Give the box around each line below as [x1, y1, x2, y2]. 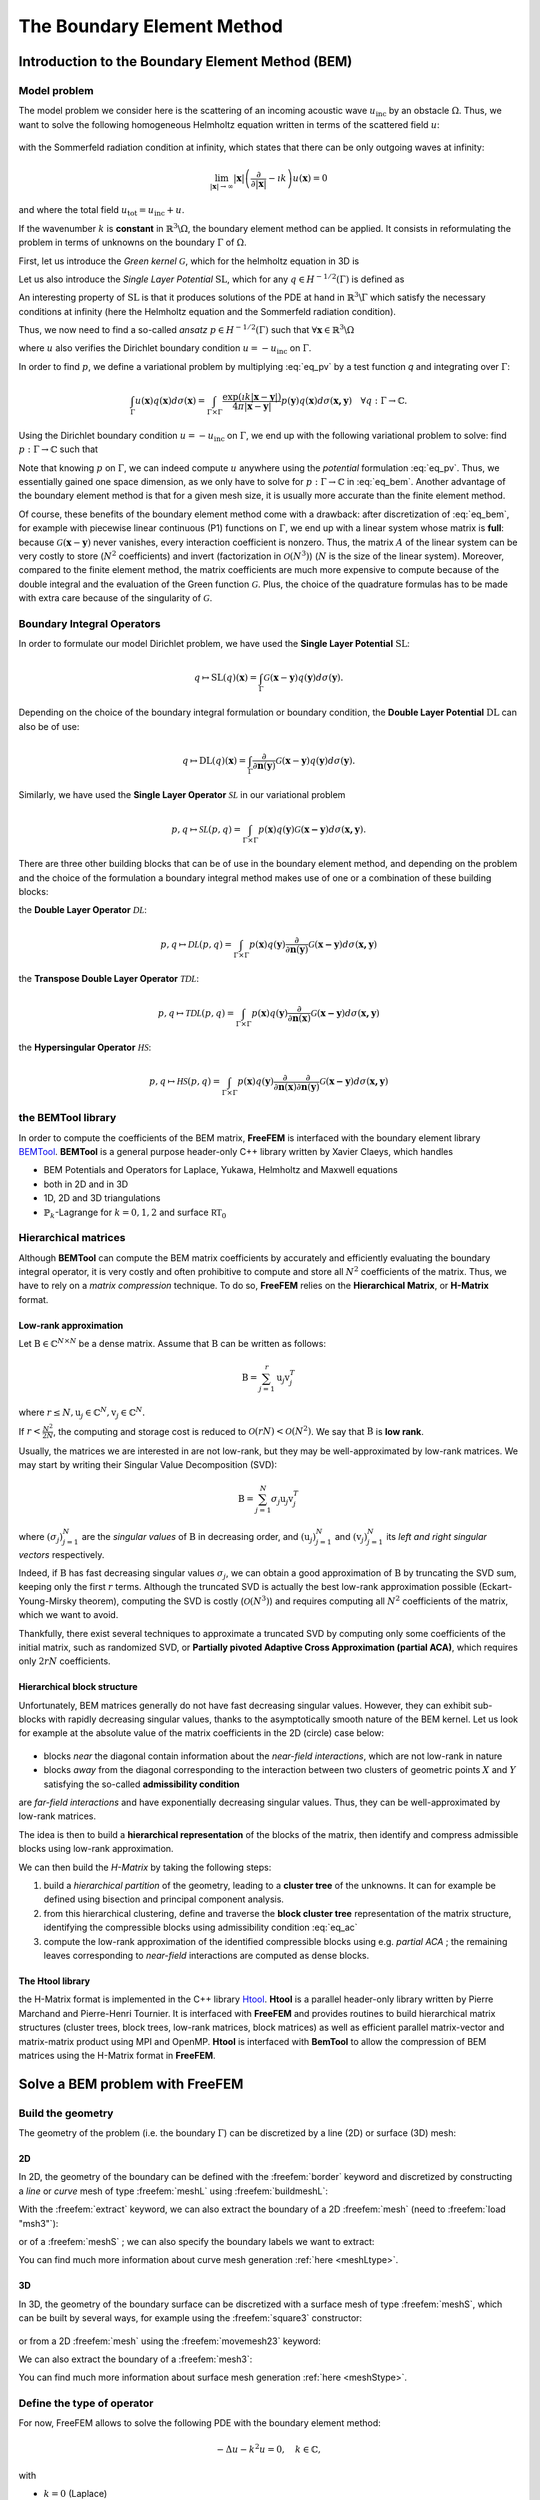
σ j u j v [270, 1493, 294, 1507]
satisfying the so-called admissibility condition [43, 1778, 240, 1790]
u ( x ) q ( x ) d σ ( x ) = [135, 395, 206, 406]
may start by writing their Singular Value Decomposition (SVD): [18, 1459, 278, 1471]
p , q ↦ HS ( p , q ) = [148, 1076, 221, 1087]
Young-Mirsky [18, 1595, 77, 1607]
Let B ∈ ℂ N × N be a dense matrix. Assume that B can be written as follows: [18, 1336, 327, 1350]
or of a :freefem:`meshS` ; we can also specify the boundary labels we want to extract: [18, 2236, 375, 2247]
